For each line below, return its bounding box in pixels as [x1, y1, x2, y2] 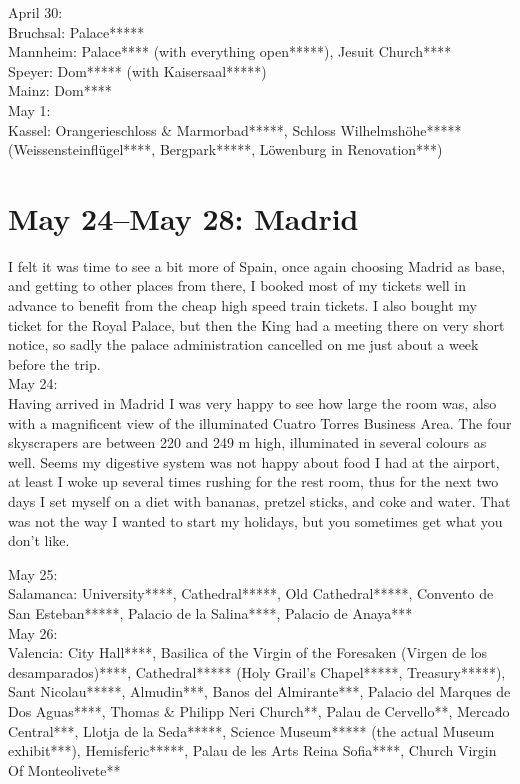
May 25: [8, 563, 58, 584]
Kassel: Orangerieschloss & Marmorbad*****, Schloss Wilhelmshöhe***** [8, 119, 462, 140]
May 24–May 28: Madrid [8, 197, 359, 238]
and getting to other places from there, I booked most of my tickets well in [8, 275, 467, 296]
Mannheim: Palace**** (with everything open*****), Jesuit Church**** [8, 41, 452, 62]
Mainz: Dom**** [8, 80, 112, 101]
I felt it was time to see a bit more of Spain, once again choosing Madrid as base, [8, 255, 506, 276]
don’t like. [8, 530, 70, 551]
